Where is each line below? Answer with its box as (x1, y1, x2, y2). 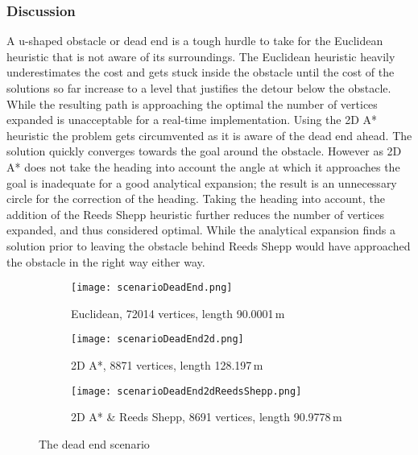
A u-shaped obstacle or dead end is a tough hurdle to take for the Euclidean (6, 32, 383, 49)
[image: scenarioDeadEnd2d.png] (71, 333, 244, 345)
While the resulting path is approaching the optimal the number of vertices (6, 95, 378, 112)
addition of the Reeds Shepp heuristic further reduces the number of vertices (6, 205, 384, 222)
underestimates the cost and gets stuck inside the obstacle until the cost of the (6, 64, 395, 81)
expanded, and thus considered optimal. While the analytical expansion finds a (6, 221, 396, 238)
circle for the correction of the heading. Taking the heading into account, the (6, 190, 385, 207)
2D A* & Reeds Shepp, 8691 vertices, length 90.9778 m (71, 408, 342, 425)
